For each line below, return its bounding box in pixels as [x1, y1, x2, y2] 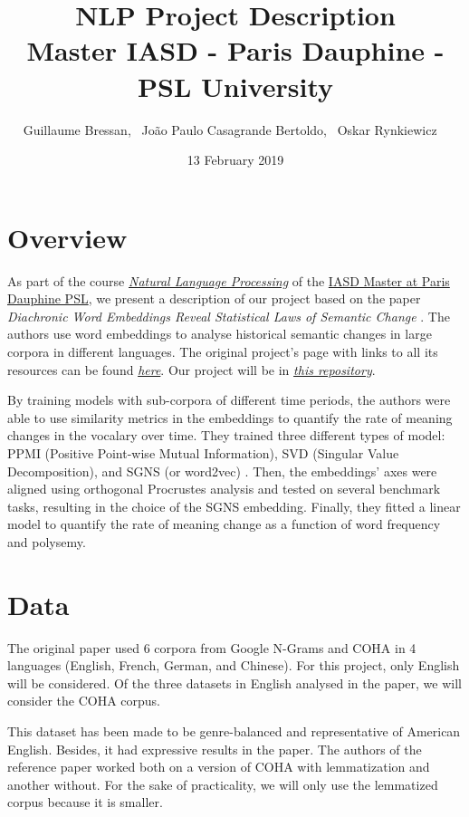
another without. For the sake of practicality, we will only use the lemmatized [7, 774, 438, 793]
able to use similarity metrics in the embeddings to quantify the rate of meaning [7, 408, 453, 427]
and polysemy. [7, 532, 86, 551]
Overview [7, 218, 128, 255]
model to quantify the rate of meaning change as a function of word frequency [7, 514, 441, 533]
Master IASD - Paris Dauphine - [26, 32, 445, 69]
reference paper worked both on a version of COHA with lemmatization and [7, 757, 430, 776]
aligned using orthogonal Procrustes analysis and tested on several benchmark [7, 479, 441, 498]
